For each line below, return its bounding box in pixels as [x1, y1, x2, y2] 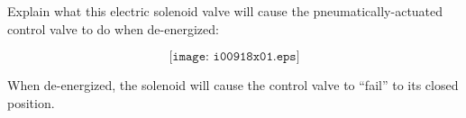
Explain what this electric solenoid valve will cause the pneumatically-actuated [7, 2, 443, 20]
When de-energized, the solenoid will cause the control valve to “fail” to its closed [7, 76, 459, 95]
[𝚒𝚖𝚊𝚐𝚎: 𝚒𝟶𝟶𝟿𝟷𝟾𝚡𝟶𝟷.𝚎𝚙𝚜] [169, 50, 300, 64]
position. [7, 93, 55, 112]
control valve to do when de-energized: [7, 19, 219, 38]
